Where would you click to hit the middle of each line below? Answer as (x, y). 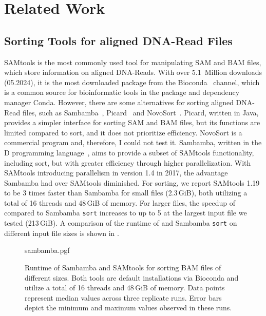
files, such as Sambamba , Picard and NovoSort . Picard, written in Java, (140, 112)
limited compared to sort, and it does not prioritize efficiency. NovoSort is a (123, 132)
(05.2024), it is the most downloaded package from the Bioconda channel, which (132, 82)
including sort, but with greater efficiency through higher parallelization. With (128, 162)
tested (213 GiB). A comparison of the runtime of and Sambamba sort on (121, 223)
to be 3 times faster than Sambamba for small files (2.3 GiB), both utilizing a (126, 193)
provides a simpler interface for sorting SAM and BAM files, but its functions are (132, 122)
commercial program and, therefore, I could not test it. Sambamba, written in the (133, 142)
